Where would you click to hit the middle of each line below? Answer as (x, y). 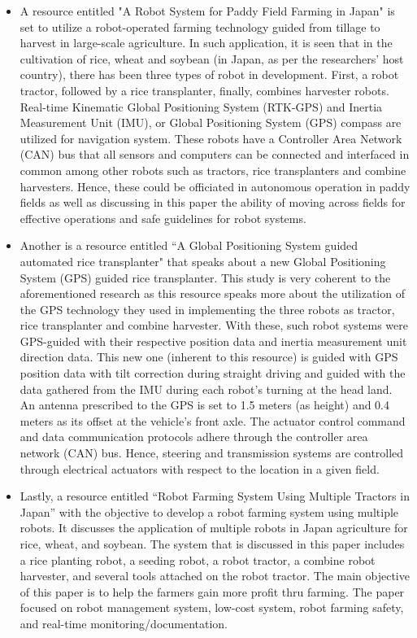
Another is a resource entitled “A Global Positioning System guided (189, 245)
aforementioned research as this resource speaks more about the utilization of (212, 293)
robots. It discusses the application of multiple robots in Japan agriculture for (214, 528)
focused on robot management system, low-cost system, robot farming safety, (212, 607)
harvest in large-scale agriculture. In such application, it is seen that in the (206, 43)
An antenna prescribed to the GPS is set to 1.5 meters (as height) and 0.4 (205, 405)
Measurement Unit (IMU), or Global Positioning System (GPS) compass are (211, 122)
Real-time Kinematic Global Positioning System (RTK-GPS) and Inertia (201, 106)
